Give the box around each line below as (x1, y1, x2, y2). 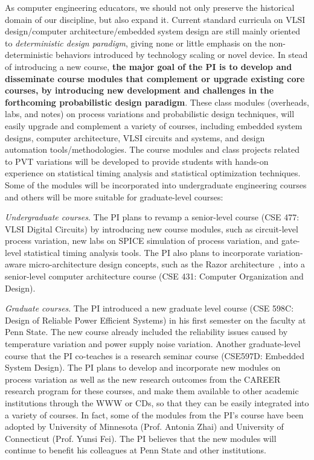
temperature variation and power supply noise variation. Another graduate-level (5, 337, 301, 350)
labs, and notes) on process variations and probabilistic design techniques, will (5, 107, 295, 120)
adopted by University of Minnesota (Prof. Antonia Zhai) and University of (5, 420, 284, 433)
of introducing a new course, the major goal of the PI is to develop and (5, 60, 292, 72)
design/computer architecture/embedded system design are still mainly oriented (5, 25, 301, 37)
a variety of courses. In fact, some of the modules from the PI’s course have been (5, 408, 304, 421)
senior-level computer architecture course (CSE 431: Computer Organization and (5, 270, 304, 283)
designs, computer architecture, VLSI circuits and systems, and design (5, 131, 265, 144)
